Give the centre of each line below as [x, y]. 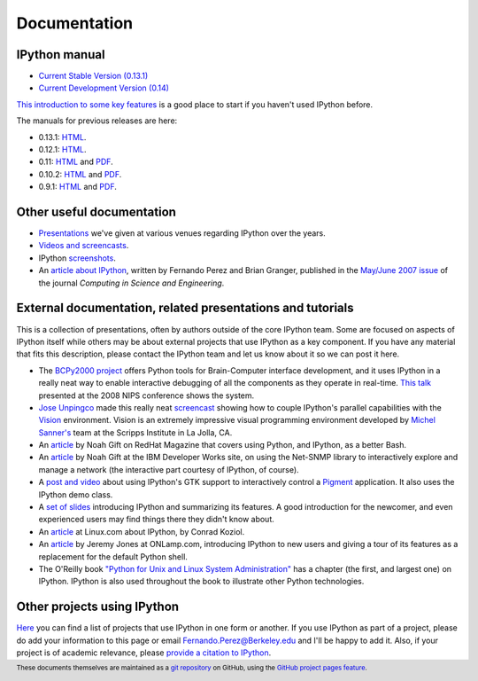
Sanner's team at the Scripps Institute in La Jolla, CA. [135, 432]
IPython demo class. [76, 494]
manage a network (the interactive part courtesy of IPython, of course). [169, 469]
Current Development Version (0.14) [104, 88]
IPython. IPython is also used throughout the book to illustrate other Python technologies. [201, 582]
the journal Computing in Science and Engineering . [131, 283]
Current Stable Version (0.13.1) [93, 76]
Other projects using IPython [98, 607]
